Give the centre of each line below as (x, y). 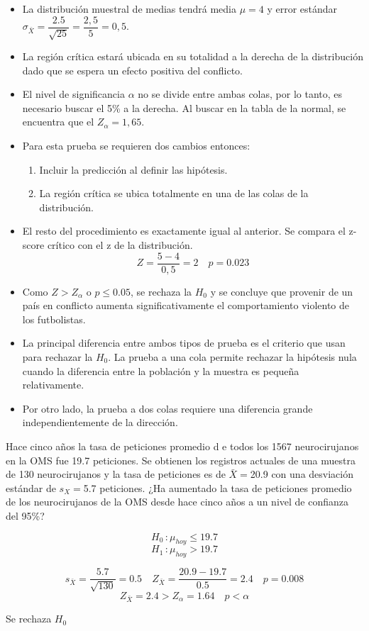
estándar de (31, 487)
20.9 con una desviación (302, 474)
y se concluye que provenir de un (282, 291)
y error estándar (302, 9)
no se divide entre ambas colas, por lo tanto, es (240, 94)
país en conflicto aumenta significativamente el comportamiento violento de (186, 305)
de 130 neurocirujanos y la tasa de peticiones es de (116, 474)
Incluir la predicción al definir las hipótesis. (133, 169)
